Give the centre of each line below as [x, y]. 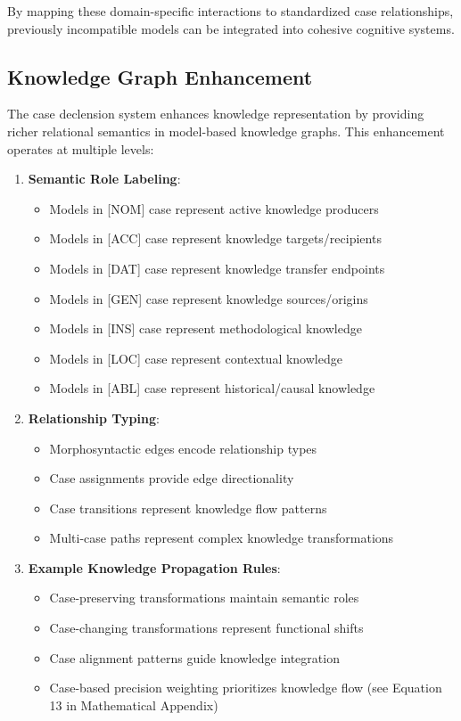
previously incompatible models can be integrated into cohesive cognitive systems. [231, 28]
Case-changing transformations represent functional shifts [206, 628]
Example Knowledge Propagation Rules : [154, 567]
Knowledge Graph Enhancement [160, 76]
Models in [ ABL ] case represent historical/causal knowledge [212, 388]
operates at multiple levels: [81, 148]
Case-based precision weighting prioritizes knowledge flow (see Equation [246, 688]
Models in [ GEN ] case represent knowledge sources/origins [209, 298]
